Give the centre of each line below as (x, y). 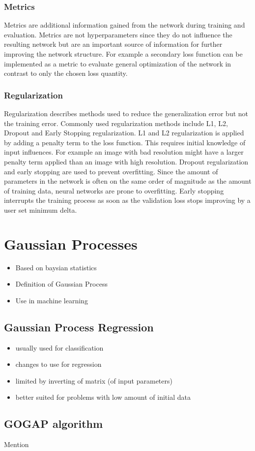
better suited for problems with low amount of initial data (103, 397)
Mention (16, 444)
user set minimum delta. (41, 209)
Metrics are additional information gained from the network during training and (125, 25)
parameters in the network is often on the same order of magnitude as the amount (128, 181)
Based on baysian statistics (56, 267)
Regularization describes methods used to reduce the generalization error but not (126, 113)
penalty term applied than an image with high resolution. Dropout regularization (126, 161)
